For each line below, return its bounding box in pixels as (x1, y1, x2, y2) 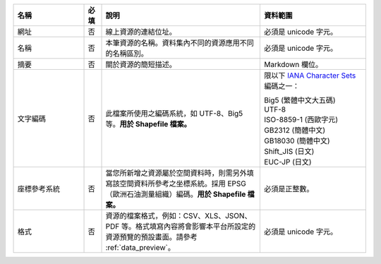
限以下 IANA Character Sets (264, 71, 356, 80)
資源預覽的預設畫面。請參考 (105, 232, 198, 241)
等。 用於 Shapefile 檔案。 (105, 119, 192, 128)
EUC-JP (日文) (264, 157, 312, 167)
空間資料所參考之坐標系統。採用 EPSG (119, 179, 247, 188)
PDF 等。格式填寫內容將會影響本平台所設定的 (105, 222, 256, 231)
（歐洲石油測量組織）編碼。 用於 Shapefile (105, 189, 246, 199)
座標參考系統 (17, 184, 60, 193)
